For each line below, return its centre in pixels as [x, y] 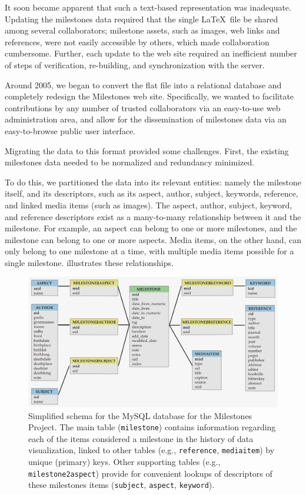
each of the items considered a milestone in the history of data [141, 438]
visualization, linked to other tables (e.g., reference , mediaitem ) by [152, 450]
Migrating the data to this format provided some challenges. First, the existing [147, 150]
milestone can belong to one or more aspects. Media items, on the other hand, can [153, 239]
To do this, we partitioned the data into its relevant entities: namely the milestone [153, 182]
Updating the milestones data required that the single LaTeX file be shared [142, 19]
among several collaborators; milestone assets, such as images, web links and [142, 30]
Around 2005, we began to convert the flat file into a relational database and [143, 84]
